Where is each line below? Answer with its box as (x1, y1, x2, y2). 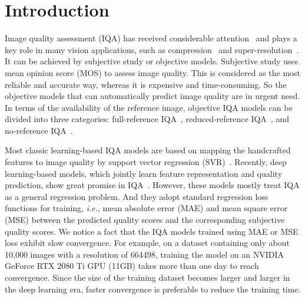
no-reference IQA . (5, 124, 73, 136)
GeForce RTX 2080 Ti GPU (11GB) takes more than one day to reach (5, 259, 259, 272)
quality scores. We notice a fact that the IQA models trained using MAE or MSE (5, 225, 299, 237)
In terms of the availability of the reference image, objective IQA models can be (5, 101, 293, 113)
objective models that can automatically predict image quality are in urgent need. (5, 90, 300, 102)
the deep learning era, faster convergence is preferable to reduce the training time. (5, 282, 301, 295)
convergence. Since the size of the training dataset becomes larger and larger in (5, 271, 290, 283)
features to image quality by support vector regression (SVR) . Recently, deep (5, 156, 287, 168)
